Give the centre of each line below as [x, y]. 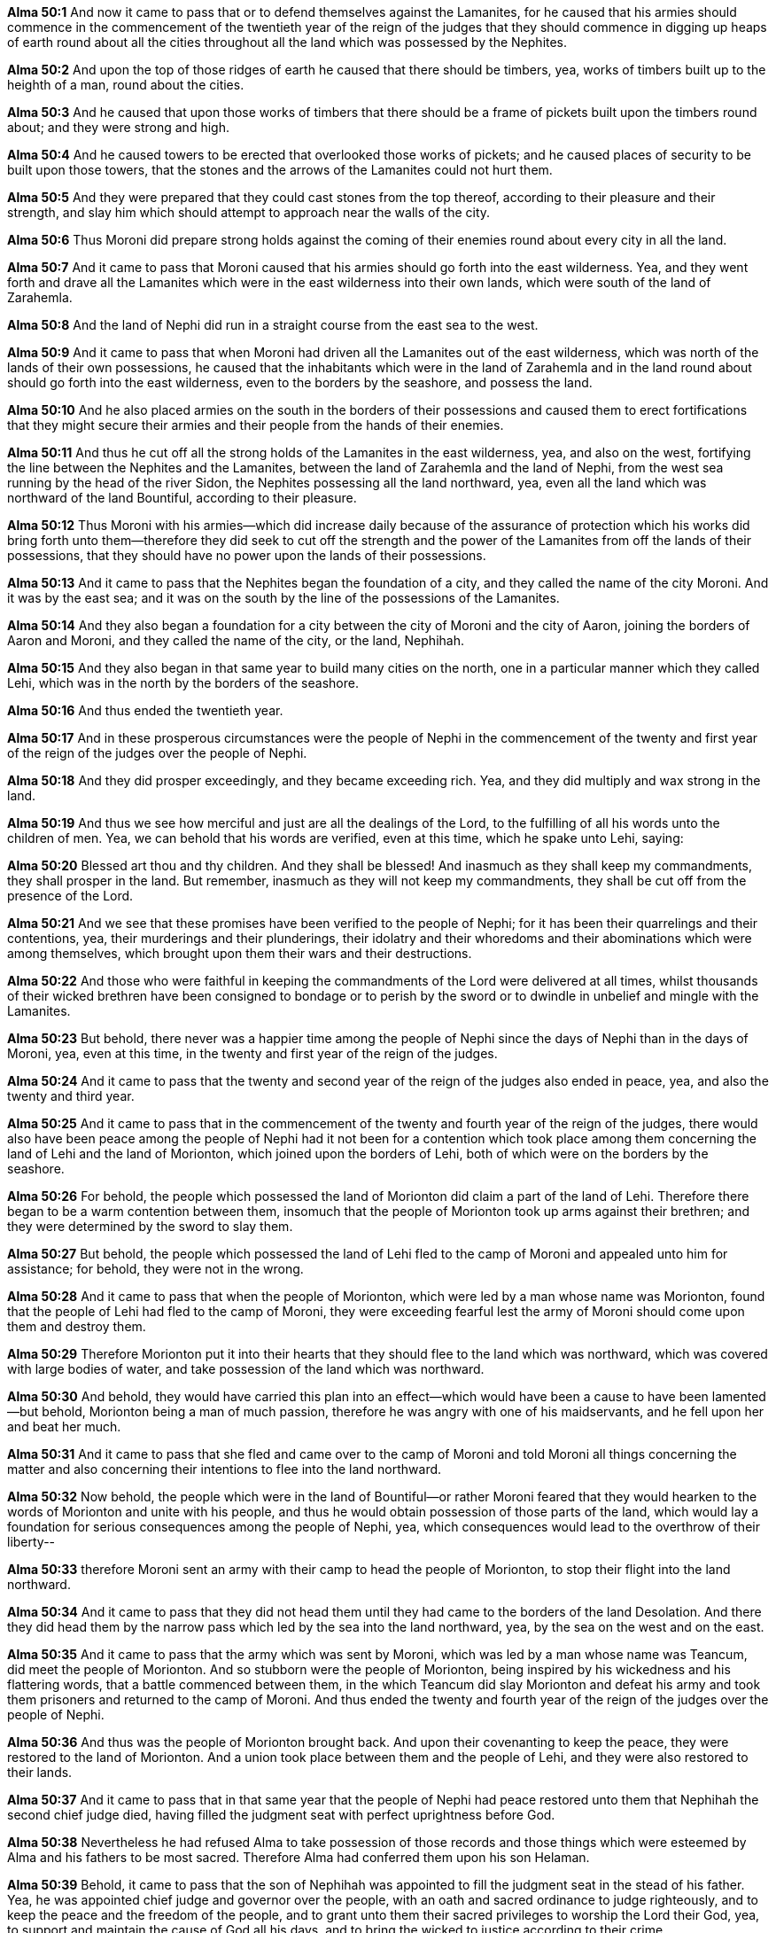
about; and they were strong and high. [118, 127]
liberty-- [31, 1542]
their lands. [40, 1772]
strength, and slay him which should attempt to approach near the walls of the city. [249, 212]
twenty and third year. [71, 1096]
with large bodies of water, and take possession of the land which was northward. [246, 1369]
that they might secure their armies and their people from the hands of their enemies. [256, 425]
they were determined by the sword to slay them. [150, 1226]
